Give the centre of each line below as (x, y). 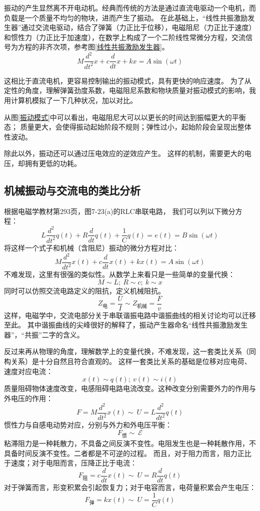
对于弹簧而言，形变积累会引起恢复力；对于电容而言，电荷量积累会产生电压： (130, 487)
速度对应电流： (28, 371)
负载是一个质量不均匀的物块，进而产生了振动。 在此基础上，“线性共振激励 (126, 17)
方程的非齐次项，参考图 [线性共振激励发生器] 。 (93, 47)
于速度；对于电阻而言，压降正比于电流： (70, 463)
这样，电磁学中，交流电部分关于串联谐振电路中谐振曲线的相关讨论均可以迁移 (130, 315)
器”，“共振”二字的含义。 (44, 334)
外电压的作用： (28, 398)
